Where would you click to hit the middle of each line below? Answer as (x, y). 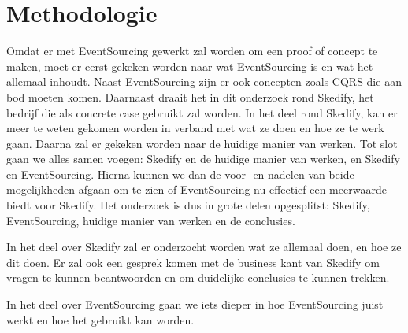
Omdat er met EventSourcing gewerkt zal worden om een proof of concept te (192, 51)
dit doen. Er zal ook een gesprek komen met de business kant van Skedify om (193, 262)
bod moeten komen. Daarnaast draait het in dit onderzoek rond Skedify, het (190, 96)
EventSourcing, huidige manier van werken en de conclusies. (151, 220)
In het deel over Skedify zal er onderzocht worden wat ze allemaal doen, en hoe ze (204, 247)
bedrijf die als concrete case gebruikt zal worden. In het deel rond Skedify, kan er (202, 112)
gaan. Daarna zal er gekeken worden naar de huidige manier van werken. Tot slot (202, 143)
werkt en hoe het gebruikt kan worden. (100, 319)
